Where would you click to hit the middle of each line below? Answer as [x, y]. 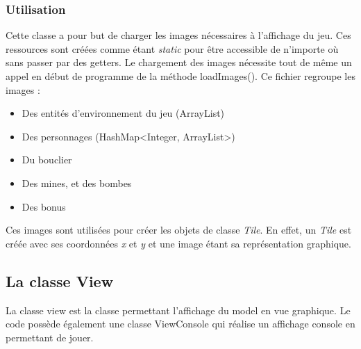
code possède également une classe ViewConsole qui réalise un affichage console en [180, 324]
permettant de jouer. [50, 337]
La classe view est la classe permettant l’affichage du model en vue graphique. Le [178, 310]
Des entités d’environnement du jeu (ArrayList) [123, 113]
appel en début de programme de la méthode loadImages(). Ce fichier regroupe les [180, 76]
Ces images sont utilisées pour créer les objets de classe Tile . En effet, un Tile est [179, 230]
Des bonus [44, 206]
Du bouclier [47, 160]
